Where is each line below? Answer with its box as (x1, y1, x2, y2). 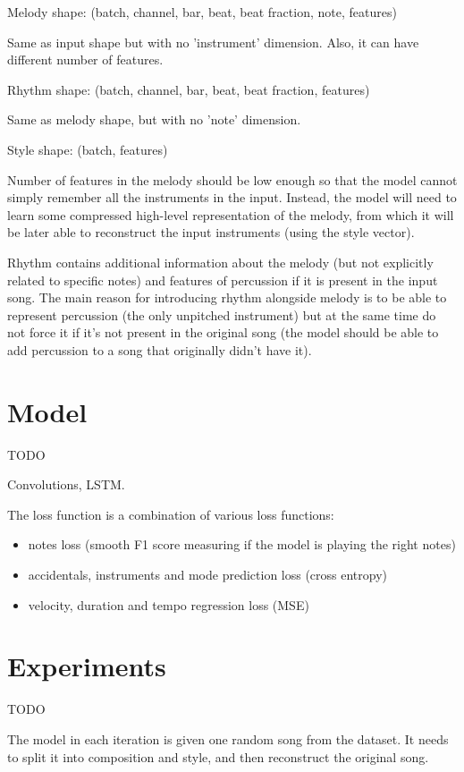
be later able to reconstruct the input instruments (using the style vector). (7, 223, 415, 242)
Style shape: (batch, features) (7, 140, 168, 158)
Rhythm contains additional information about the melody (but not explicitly (7, 252, 434, 271)
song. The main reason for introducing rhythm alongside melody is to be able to (7, 288, 447, 307)
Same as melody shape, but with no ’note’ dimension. (7, 110, 301, 129)
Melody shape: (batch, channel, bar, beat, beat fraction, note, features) (7, 3, 397, 21)
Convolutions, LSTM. (7, 475, 125, 494)
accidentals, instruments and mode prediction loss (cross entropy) (28, 565, 388, 583)
